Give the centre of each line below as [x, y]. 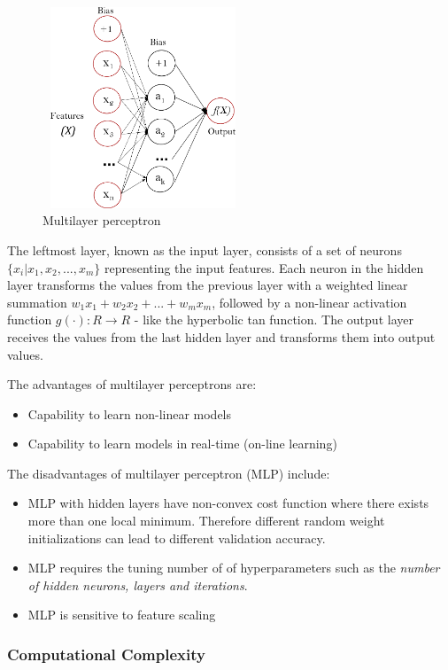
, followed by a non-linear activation [309, 302]
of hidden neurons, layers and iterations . [138, 584]
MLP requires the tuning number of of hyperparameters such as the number [234, 568]
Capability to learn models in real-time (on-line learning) [182, 444]
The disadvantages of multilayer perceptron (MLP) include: [169, 473]
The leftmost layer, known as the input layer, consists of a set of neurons [205, 249]
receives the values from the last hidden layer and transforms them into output [221, 336]
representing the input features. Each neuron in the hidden [264, 267]
